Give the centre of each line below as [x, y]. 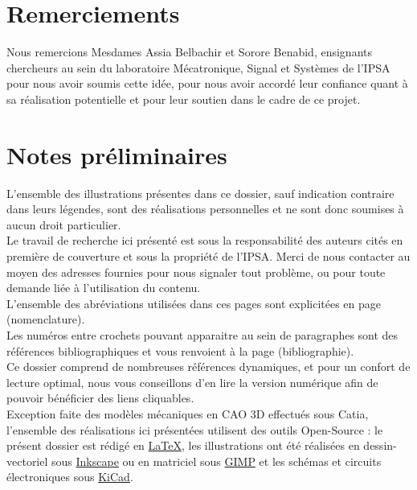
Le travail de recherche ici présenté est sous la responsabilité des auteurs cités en [205, 240]
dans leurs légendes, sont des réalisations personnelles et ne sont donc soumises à [205, 209]
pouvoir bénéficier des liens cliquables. [100, 398]
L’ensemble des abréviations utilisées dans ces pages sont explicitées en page [194, 303]
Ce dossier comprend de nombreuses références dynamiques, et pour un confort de [208, 366]
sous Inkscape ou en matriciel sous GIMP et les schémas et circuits [217, 461]
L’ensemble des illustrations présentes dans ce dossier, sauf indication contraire [200, 193]
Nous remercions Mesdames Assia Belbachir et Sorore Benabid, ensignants [189, 52]
